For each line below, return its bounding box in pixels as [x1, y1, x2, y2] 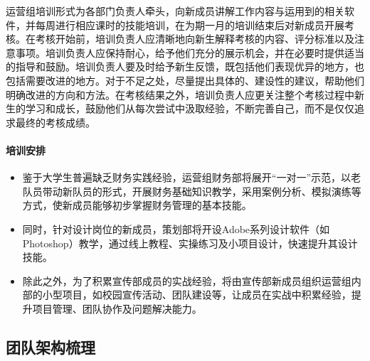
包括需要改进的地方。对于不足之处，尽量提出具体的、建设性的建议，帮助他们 [6, 72, 364, 87]
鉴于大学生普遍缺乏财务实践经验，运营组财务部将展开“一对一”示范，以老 [22, 170, 361, 185]
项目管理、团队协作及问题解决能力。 [32, 301, 202, 316]
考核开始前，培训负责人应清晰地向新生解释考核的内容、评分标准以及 [35, 31, 354, 46]
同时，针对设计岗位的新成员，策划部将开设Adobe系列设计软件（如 [22, 221, 330, 236]
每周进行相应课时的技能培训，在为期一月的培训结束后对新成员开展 [35, 17, 344, 32]
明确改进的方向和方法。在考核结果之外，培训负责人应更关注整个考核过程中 [6, 87, 354, 102]
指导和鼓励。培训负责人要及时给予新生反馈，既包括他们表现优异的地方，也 [15, 59, 364, 74]
